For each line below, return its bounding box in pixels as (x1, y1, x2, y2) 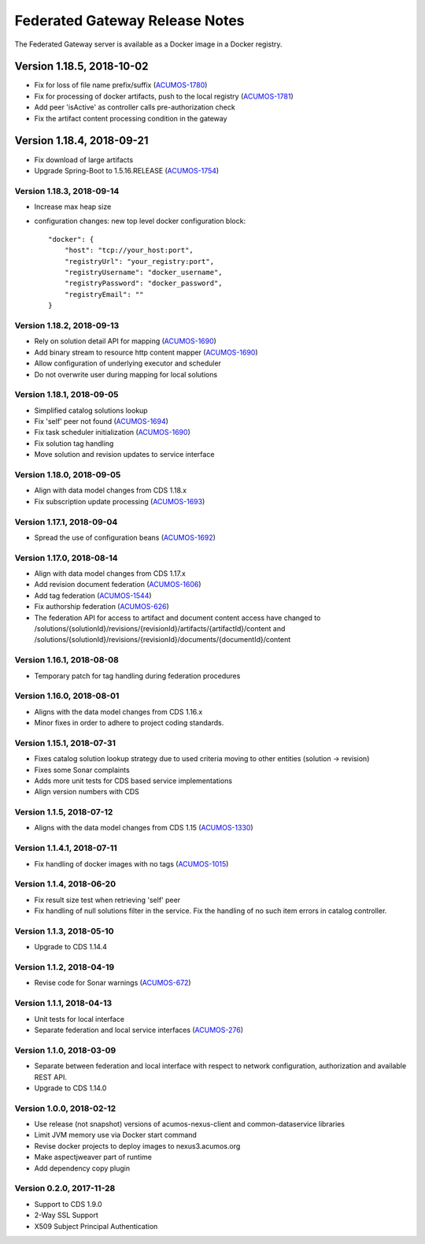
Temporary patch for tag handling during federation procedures (34, 670, 241, 681)
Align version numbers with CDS (34, 787, 139, 797)
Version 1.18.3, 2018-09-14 (14, 185, 120, 196)
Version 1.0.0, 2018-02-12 (14, 1103, 116, 1114)
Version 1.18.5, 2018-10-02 (14, 60, 149, 73)
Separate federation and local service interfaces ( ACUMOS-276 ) (34, 1025, 244, 1034)
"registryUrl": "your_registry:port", (64, 257, 215, 266)
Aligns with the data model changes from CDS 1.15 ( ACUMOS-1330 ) (34, 823, 253, 833)
